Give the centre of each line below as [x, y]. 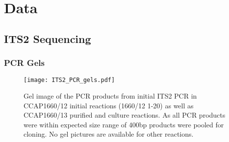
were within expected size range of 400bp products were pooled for [124, 124]
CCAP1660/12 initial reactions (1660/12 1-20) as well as [109, 105]
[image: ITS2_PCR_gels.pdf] [69, 80]
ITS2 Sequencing [48, 38]
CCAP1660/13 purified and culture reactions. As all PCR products [125, 115]
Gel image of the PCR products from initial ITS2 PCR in [110, 96]
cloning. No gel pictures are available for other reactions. [109, 134]
